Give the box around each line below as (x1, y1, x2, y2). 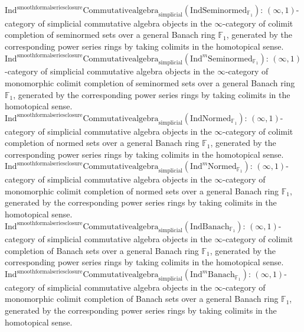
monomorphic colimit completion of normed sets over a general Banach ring (5, 184, 279, 197)
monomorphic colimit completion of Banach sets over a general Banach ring (5, 292, 279, 305)
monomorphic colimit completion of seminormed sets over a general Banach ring (5, 76, 295, 89)
